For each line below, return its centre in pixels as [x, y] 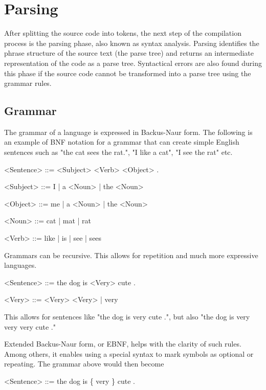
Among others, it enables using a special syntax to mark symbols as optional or [129, 353]
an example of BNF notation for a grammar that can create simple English [122, 142]
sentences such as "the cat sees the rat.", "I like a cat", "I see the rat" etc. [118, 152]
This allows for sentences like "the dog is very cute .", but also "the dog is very [127, 317]
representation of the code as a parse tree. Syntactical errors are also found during [133, 63]
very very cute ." [30, 326]
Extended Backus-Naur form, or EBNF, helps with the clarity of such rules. [123, 344]
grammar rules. [28, 83]
